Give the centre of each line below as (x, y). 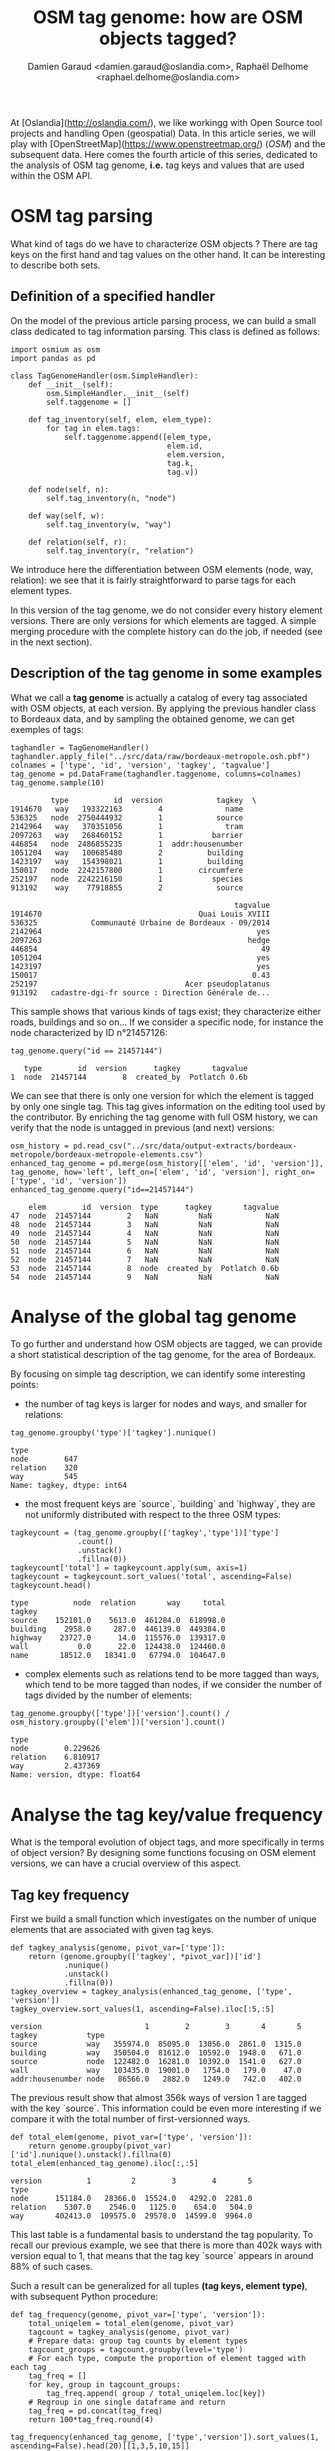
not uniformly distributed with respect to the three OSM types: (153, 1515)
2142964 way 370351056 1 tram (127, 826)
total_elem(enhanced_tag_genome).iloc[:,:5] (104, 2164)
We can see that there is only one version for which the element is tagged (162, 1095)
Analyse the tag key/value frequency (166, 1814)
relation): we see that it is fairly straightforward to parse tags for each (153, 580)
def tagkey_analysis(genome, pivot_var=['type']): (118, 1948)
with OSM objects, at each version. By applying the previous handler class (163, 708)
